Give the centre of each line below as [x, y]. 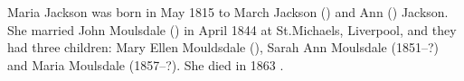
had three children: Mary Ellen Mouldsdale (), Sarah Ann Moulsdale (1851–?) [223, 47]
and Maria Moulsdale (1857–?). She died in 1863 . [146, 64]
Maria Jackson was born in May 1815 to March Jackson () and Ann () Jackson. [228, 12]
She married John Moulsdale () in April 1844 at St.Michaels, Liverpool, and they [232, 29]
